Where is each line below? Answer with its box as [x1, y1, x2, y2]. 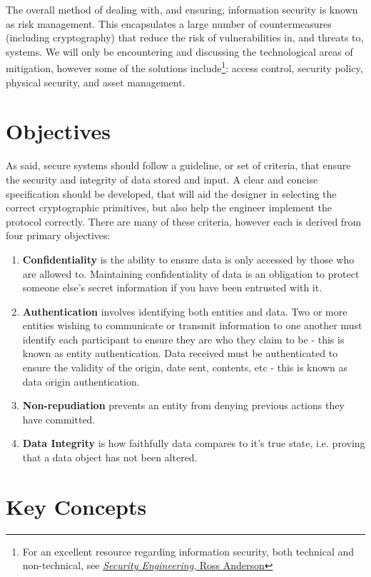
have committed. [22, 411, 96, 426]
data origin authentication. [22, 373, 140, 388]
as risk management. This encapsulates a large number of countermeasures [6, 16, 332, 31]
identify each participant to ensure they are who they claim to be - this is [22, 331, 345, 346]
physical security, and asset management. [6, 74, 185, 89]
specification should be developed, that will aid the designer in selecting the [6, 186, 337, 201]
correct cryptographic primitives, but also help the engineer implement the [6, 200, 332, 215]
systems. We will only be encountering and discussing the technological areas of [6, 44, 353, 59]
